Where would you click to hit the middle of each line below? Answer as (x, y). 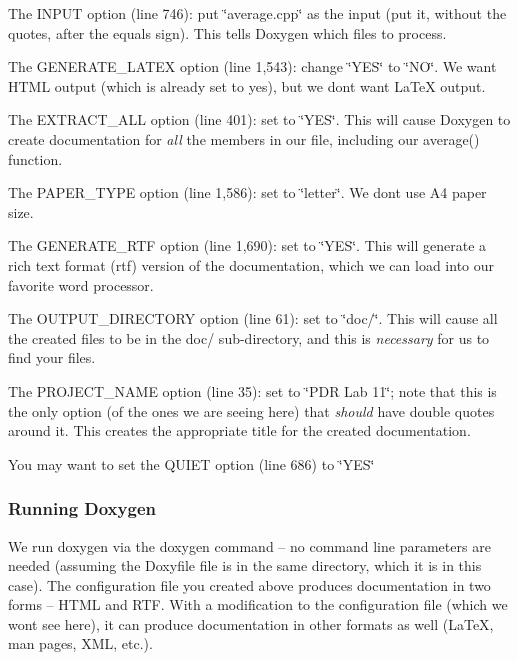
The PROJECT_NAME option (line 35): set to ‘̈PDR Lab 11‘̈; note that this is (252, 390)
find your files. (52, 357)
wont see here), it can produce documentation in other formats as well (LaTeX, (251, 623)
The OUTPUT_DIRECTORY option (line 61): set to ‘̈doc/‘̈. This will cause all (253, 318)
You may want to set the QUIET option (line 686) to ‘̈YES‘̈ (191, 463)
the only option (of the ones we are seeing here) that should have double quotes (251, 410)
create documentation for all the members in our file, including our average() (244, 138)
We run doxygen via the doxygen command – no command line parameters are (249, 545)
